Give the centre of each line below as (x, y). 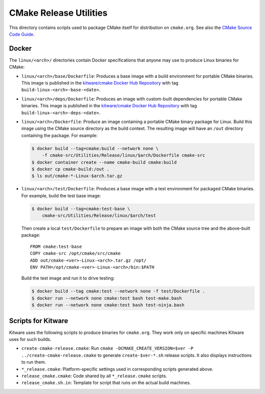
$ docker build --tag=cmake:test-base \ (81, 209)
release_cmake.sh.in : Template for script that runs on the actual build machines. (106, 383)
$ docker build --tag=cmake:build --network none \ (95, 148)
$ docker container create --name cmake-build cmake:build (104, 162)
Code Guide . (22, 34)
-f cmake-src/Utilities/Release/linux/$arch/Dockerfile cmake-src (124, 155)
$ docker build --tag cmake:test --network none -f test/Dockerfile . (119, 291)
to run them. (34, 362)
